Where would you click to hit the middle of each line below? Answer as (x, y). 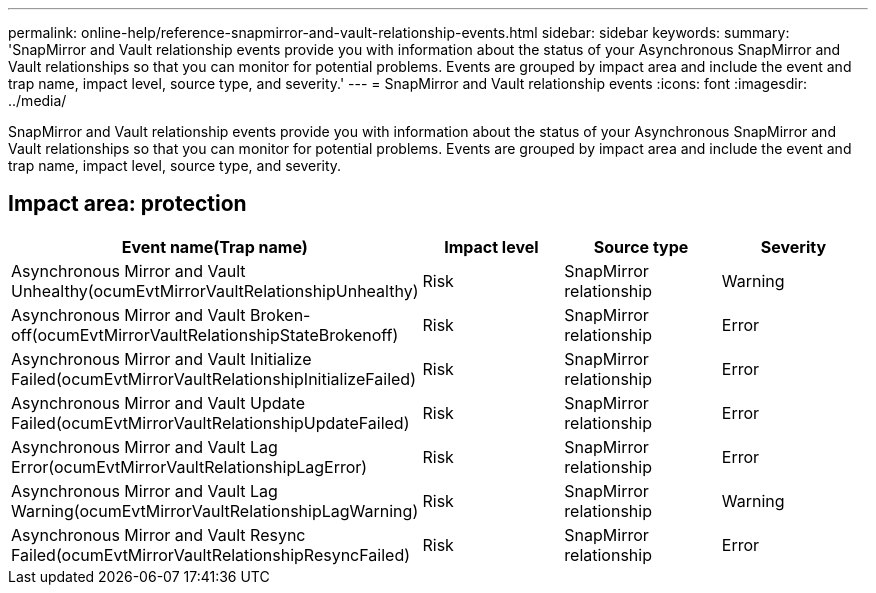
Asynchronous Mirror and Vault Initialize (161, 358)
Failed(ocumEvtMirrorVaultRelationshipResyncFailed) (211, 554)
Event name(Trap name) (214, 246)
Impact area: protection (127, 204)
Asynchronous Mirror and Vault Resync (158, 534)
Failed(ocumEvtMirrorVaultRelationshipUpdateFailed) (210, 422)
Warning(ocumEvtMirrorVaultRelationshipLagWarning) (215, 510)
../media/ (37, 100)
